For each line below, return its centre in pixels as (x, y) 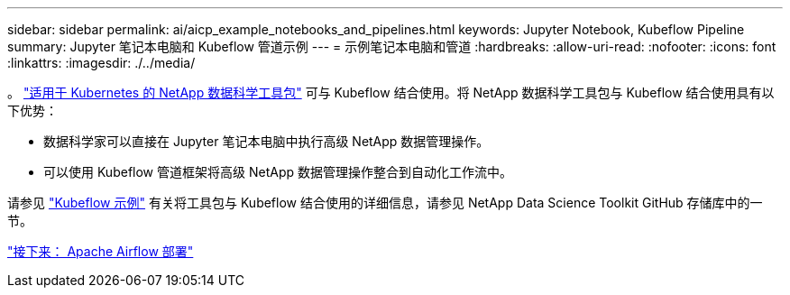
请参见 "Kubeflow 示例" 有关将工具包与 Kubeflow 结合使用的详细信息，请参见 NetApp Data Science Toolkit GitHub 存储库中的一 (385, 203)
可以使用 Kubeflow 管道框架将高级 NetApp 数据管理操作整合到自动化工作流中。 (278, 172)
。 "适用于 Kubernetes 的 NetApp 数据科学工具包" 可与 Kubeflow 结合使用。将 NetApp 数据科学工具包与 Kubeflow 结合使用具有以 (391, 92)
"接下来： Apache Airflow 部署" (101, 251)
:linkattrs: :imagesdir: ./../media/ (101, 63)
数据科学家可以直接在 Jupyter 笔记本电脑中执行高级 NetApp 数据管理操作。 (266, 141)
